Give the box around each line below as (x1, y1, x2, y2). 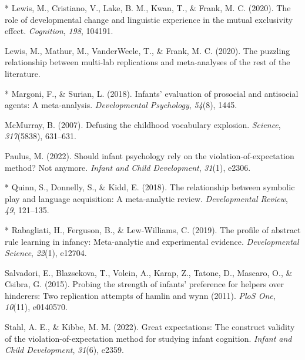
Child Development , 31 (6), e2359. (5, 344, 124, 356)
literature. (5, 67, 41, 79)
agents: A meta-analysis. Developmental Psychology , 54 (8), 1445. (5, 99, 237, 111)
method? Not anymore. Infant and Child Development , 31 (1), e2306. (5, 161, 251, 173)
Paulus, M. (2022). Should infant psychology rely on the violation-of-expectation (5, 149, 294, 162)
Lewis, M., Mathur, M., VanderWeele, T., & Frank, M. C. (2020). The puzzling (5, 44, 290, 56)
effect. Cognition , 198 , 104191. (5, 25, 113, 37)
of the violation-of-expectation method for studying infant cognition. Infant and (5, 332, 292, 344)
